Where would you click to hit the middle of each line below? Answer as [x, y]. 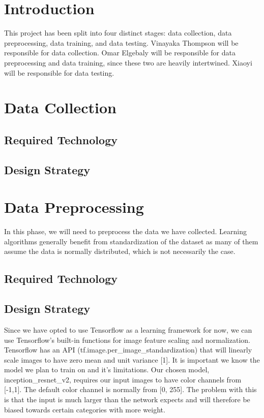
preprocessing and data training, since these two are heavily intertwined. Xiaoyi [128, 62]
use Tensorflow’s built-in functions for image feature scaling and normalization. [127, 340]
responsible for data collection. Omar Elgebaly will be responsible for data [120, 53]
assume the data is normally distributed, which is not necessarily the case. [120, 251]
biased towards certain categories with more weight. [85, 409]
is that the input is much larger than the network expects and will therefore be [127, 399]
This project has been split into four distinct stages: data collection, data [118, 33]
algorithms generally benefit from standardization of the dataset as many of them [131, 241]
